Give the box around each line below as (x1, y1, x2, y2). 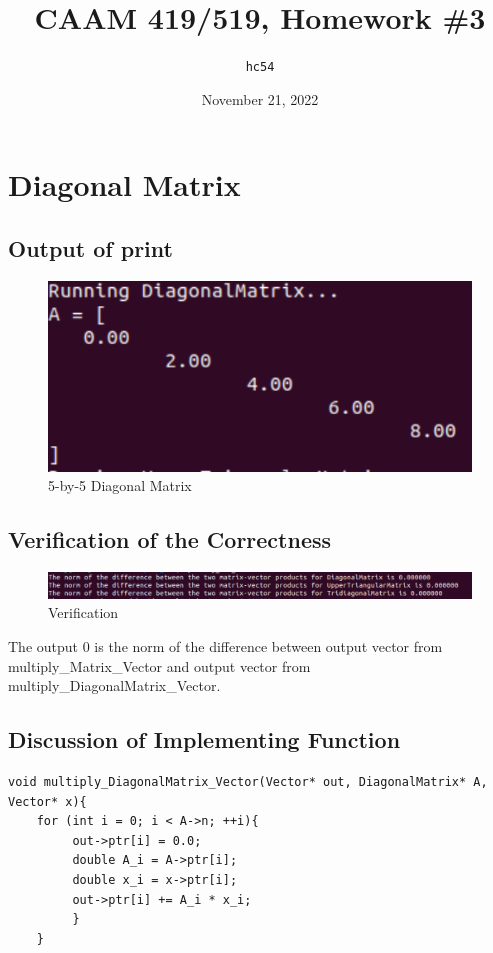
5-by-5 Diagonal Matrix (48, 475, 192, 496)
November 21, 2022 (201, 88, 319, 109)
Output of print (8, 232, 173, 263)
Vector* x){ (8, 794, 87, 809)
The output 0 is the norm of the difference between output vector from (8, 636, 443, 657)
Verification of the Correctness (8, 524, 332, 555)
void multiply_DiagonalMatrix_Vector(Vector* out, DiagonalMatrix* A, (8, 775, 488, 790)
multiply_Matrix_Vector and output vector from (8, 655, 311, 676)
